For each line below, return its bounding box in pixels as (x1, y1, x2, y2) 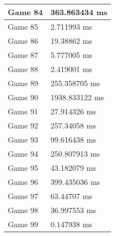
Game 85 (8, 21, 38, 32)
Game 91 (8, 106, 38, 117)
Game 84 (8, 6, 43, 18)
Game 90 (8, 91, 38, 103)
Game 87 (8, 49, 38, 60)
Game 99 (8, 218, 38, 230)
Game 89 (8, 77, 38, 89)
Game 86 (8, 35, 38, 46)
